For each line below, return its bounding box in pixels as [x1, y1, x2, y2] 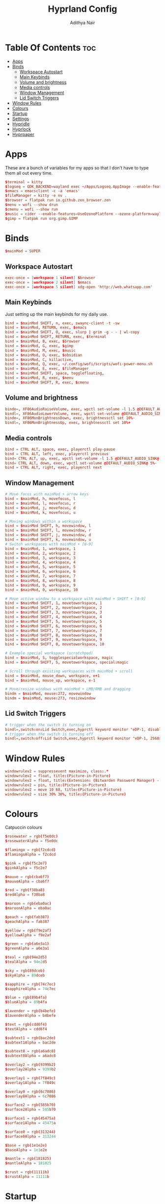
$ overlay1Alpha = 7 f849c [5, 1080, 56, 1085]
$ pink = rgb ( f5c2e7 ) [5, 861, 48, 866]
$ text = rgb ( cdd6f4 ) [5, 1022, 48, 1027]
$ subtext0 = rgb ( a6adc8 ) [5, 1049, 56, 1054]
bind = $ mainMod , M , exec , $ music [5, 348, 76, 353]
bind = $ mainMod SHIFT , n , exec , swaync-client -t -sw [5, 321, 120, 326]
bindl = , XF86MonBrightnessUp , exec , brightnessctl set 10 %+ [5, 420, 131, 425]
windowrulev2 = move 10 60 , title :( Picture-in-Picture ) [5, 787, 122, 792]
